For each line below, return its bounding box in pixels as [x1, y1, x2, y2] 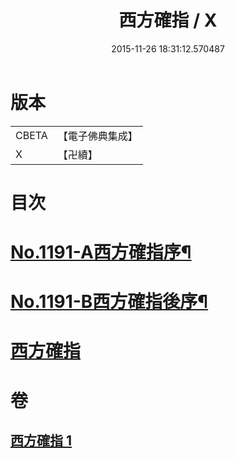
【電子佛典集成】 [57, 129, 138, 143]
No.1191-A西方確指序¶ [10, 241, 192, 264]
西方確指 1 [10, 432, 73, 450]
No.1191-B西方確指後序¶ [10, 291, 209, 313]
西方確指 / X [118, 9, 218, 32]
